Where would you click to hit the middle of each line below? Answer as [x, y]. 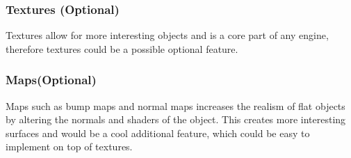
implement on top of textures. [69, 147]
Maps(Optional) [51, 80]
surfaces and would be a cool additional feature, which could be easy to [158, 133]
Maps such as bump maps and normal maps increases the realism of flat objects [175, 105]
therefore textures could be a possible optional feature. [122, 48]
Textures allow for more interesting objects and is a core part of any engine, [167, 35]
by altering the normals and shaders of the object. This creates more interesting [176, 119]
